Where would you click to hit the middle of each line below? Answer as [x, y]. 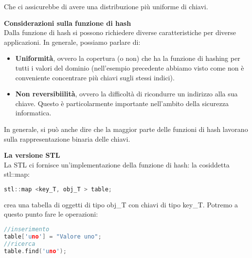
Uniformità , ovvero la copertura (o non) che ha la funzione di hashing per [128, 58]
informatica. [33, 113]
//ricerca [20, 244]
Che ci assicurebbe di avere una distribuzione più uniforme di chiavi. [106, 6]
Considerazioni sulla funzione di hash [68, 23]
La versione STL [32, 155]
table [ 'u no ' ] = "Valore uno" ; [53, 236]
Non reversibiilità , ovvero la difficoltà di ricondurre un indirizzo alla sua [126, 94]
